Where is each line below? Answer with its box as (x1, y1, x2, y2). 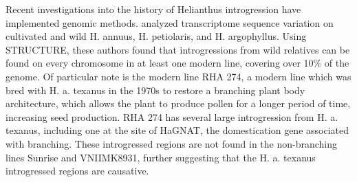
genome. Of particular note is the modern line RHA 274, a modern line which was (6, 69, 351, 83)
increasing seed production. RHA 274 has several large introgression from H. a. (6, 109, 338, 124)
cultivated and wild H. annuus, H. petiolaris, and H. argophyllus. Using (6, 29, 307, 43)
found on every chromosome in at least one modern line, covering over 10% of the (6, 56, 349, 70)
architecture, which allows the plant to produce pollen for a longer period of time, (6, 96, 351, 111)
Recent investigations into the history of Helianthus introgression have (6, 2, 301, 16)
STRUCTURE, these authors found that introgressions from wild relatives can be (6, 42, 350, 56)
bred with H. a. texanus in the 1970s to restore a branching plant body (6, 82, 305, 97)
